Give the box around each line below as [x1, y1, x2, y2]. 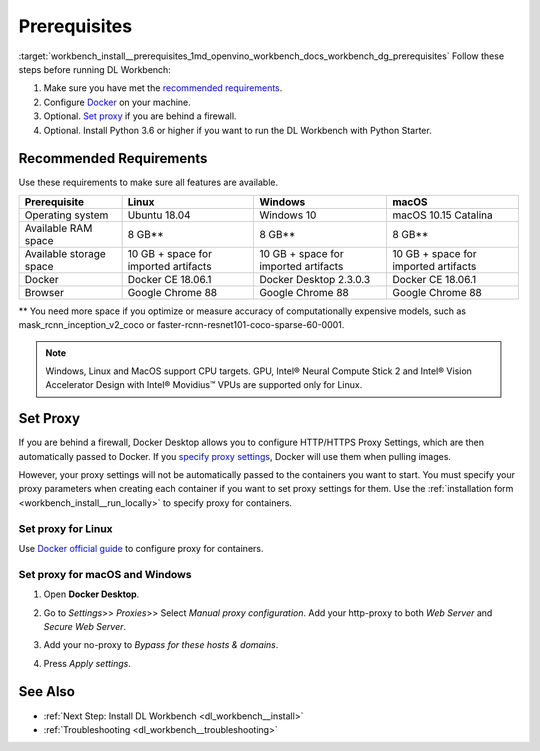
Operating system [24, 208, 109, 222]
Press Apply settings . [43, 657, 132, 669]
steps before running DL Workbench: [18, 63, 172, 75]
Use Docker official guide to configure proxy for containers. [18, 542, 264, 554]
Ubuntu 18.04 [127, 208, 191, 222]
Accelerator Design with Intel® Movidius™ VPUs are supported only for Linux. [45, 379, 363, 391]
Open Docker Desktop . [43, 588, 140, 600]
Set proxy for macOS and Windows [18, 567, 192, 581]
